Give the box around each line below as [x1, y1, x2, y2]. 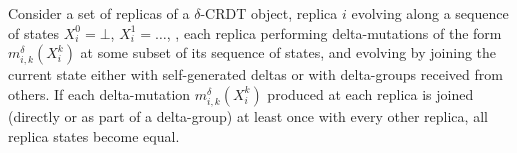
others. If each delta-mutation [8, 83, 191, 104]
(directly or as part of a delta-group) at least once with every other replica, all [8, 106, 488, 127]
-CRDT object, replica [200, 3, 338, 23]
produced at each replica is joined [267, 83, 474, 104]
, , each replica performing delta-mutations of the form [166, 22, 502, 43]
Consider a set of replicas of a [8, 3, 190, 23]
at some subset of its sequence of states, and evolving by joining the [80, 42, 497, 63]
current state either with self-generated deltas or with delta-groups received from [8, 64, 503, 85]
